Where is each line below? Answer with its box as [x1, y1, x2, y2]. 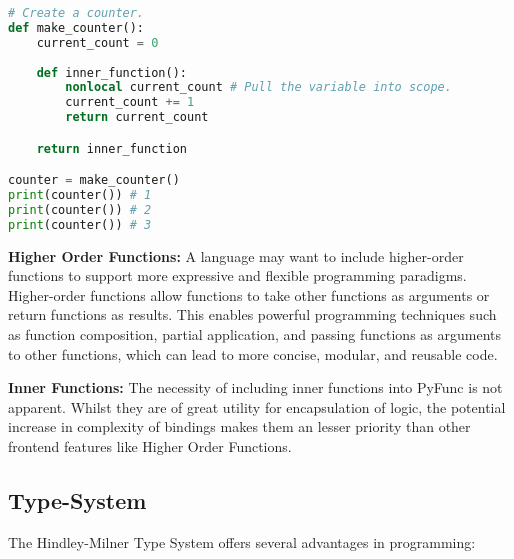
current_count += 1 [65, 95, 195, 110]
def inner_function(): [36, 65, 187, 80]
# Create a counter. [8, 6, 145, 20]
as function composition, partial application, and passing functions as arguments [8, 324, 502, 345]
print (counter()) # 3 [8, 217, 152, 232]
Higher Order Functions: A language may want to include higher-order [8, 245, 464, 266]
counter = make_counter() [8, 173, 180, 188]
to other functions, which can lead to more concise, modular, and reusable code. [8, 343, 498, 364]
